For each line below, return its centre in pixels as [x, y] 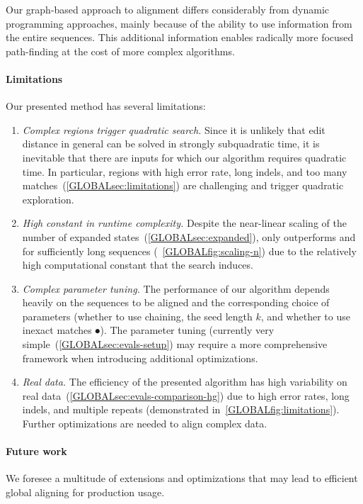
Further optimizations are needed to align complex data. [145, 424]
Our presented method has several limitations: [106, 106]
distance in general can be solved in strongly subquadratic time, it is [171, 144]
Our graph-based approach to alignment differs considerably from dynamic [168, 9]
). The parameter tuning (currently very [187, 330]
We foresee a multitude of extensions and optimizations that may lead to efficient [182, 478]
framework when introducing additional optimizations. [140, 358]
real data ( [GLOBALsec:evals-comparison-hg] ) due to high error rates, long [186, 395]
